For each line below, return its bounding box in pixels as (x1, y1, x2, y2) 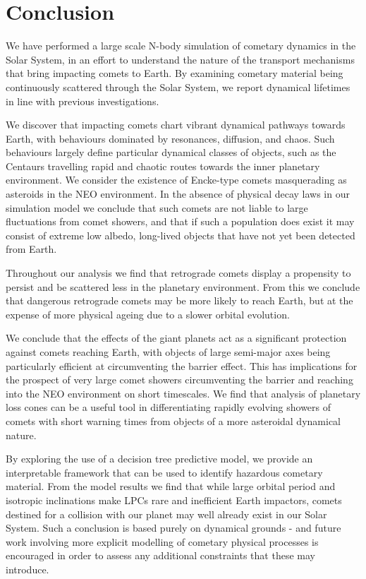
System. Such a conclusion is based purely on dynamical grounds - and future (6, 520, 341, 535)
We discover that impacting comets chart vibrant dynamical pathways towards (6, 117, 346, 132)
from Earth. (6, 241, 57, 256)
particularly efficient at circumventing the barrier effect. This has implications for (6, 358, 358, 373)
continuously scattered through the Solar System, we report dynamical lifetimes (6, 79, 350, 94)
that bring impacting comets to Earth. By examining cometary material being (6, 66, 343, 80)
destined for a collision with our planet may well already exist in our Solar (6, 506, 327, 521)
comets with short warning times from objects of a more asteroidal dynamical (6, 413, 341, 428)
